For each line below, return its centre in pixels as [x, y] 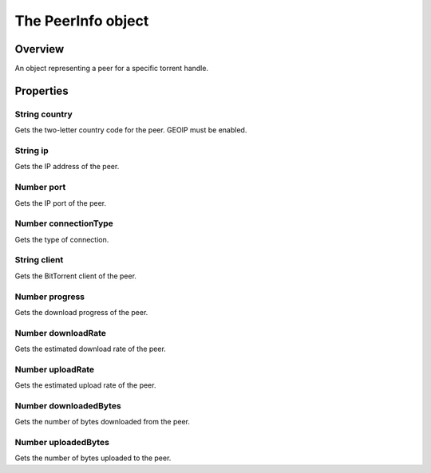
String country [44, 114]
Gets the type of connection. [62, 239]
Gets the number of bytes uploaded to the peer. [93, 458]
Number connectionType [64, 223]
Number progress [50, 297]
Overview [40, 49]
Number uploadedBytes [62, 443]
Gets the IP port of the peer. [61, 203]
